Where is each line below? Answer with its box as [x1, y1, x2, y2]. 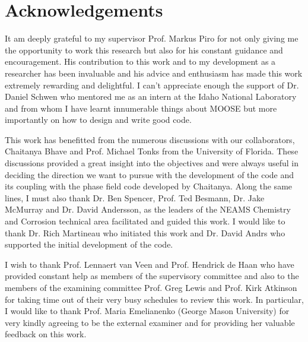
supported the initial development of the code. [5, 238, 173, 251]
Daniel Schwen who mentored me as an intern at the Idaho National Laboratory [5, 90, 297, 103]
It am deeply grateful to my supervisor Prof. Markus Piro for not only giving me [5, 32, 299, 45]
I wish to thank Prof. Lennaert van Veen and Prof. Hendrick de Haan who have [5, 258, 294, 270]
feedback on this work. [5, 328, 87, 340]
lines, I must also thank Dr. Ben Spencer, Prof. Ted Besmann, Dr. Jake [5, 191, 265, 204]
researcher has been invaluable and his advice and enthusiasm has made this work [5, 66, 303, 79]
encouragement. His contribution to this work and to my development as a [5, 55, 276, 68]
